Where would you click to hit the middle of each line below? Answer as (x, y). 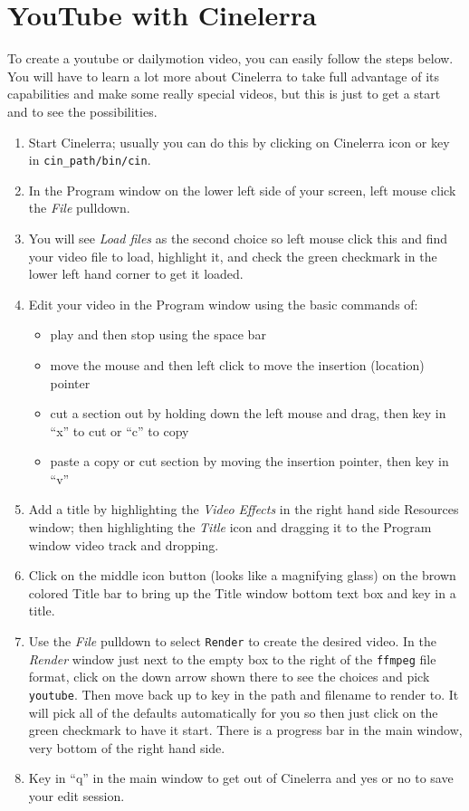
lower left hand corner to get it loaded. (136, 274)
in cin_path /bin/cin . (90, 160)
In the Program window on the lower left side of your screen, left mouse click (242, 190)
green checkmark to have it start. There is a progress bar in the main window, (245, 730)
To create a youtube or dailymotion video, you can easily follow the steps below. (230, 58)
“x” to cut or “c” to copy (120, 430)
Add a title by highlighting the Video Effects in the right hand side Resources (244, 509)
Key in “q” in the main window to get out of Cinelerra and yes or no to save (241, 778)
